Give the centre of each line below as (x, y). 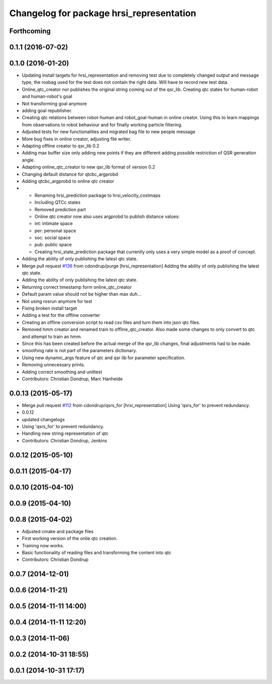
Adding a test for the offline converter (61, 315)
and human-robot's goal (47, 96)
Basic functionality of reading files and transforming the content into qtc (96, 552)
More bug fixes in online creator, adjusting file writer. (77, 139)
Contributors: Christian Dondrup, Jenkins (64, 440)
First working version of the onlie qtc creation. (70, 538)
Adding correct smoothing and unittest (62, 372)
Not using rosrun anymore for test (57, 301)
